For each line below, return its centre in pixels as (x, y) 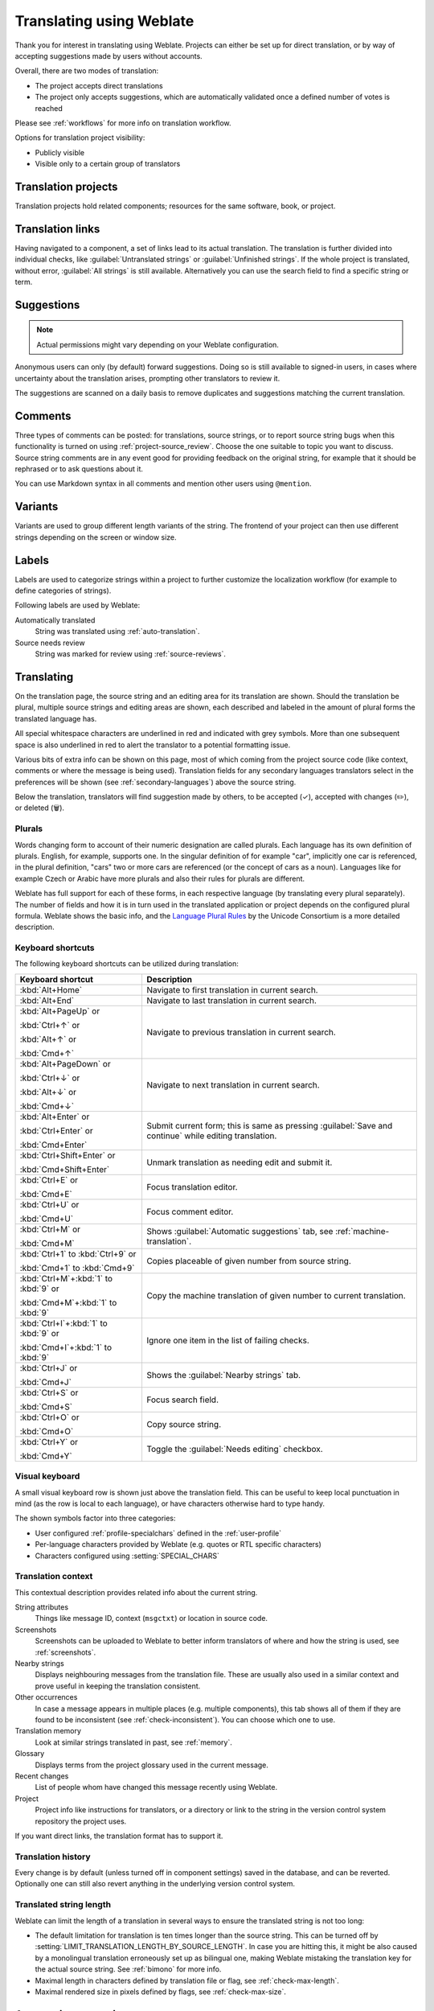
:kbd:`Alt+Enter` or (55, 1117)
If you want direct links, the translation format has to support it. (119, 1836)
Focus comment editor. (190, 1211)
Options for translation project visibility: (80, 138)
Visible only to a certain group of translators (108, 164)
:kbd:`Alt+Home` (51, 989)
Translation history (53, 1857)
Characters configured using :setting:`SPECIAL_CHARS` (127, 1556)
